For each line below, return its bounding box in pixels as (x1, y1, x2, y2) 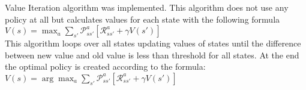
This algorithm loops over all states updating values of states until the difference (5, 37, 301, 49)
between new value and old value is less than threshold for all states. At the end (5, 48, 299, 61)
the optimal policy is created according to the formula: (5, 60, 206, 73)
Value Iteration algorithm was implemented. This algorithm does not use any (5, 1, 289, 13)
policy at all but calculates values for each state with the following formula (5, 13, 280, 25)
